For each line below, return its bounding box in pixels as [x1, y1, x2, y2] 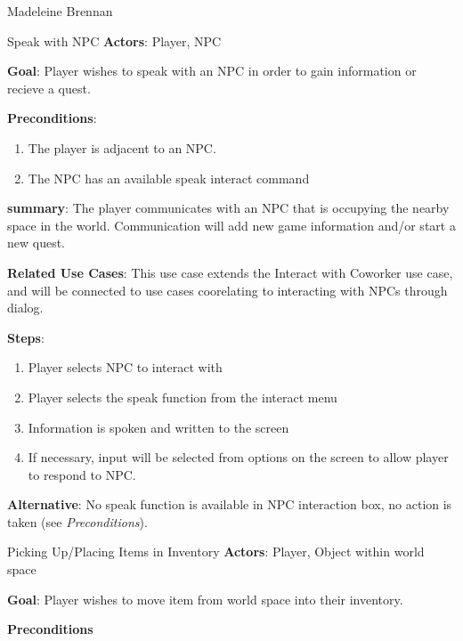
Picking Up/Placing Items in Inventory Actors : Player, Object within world [7, 542, 425, 561]
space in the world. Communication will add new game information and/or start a [7, 215, 456, 234]
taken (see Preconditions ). [7, 512, 148, 531]
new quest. [7, 233, 66, 252]
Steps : [7, 328, 45, 346]
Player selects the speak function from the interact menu [28, 387, 337, 406]
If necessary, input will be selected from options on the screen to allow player [28, 448, 449, 467]
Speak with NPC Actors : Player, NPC [7, 31, 222, 50]
